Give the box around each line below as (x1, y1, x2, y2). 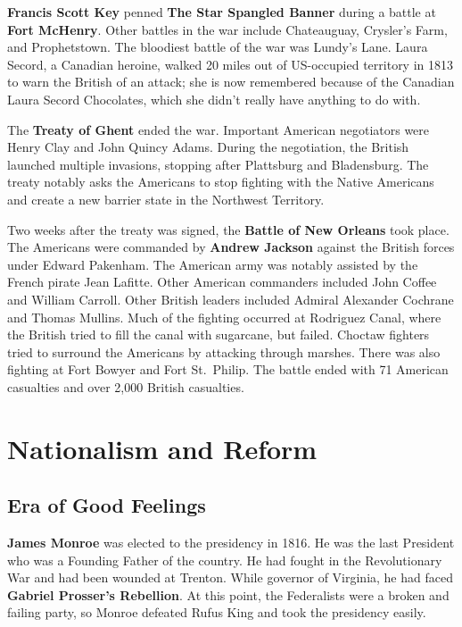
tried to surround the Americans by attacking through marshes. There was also (7, 342, 441, 361)
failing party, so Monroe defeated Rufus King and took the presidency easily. (7, 603, 426, 622)
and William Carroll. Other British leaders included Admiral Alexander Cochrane (7, 289, 454, 308)
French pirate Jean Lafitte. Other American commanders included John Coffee (7, 272, 437, 291)
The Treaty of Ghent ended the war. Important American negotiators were (7, 120, 430, 138)
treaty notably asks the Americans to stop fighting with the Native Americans (7, 172, 434, 191)
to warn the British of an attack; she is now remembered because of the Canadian (7, 72, 455, 91)
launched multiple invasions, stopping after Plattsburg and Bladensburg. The (7, 155, 429, 173)
